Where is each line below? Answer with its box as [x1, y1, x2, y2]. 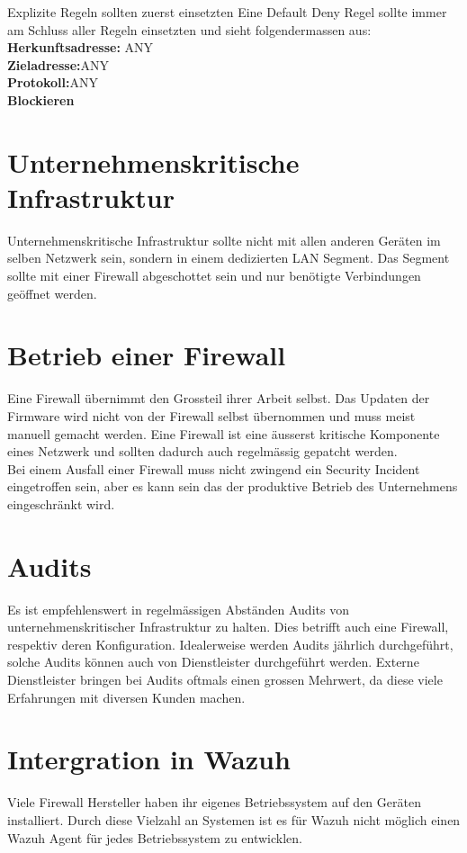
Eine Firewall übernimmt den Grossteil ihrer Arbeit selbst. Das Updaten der [7, 389, 430, 408]
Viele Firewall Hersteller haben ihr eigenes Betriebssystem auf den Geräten [7, 793, 421, 812]
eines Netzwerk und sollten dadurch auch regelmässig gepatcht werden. [7, 442, 398, 461]
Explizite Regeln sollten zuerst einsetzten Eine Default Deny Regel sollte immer [7, 3, 447, 21]
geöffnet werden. [7, 283, 97, 302]
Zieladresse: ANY [7, 55, 109, 74]
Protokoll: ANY [7, 73, 98, 92]
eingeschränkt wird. [7, 494, 115, 513]
